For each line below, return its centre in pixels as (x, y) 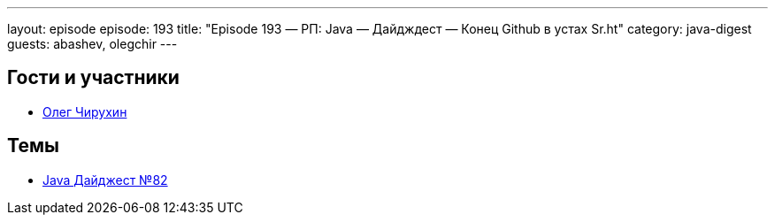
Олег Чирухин (85, 111)
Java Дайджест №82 (105, 180)
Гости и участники (93, 78)
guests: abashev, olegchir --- (92, 44)
